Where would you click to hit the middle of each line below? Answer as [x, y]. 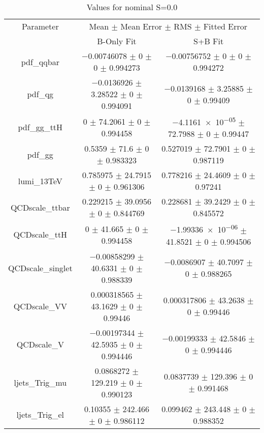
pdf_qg [40, 94]
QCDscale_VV [40, 306]
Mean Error [141, 26]
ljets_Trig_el [40, 415]
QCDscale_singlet [40, 268]
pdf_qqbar [40, 62]
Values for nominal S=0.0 [132, 7]
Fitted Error [225, 26]
